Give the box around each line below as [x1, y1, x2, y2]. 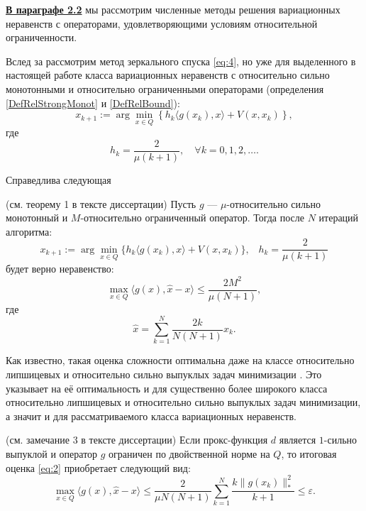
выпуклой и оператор [6, 446, 98, 461]
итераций [318, 210, 359, 225]
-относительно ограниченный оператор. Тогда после [80, 210, 304, 225]
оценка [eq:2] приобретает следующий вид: [6, 460, 191, 475]
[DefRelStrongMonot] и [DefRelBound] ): [6, 95, 180, 110]
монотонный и [6, 210, 68, 225]
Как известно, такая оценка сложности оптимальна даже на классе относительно [6, 353, 355, 368]
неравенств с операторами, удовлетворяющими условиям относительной [6, 16, 318, 31]
